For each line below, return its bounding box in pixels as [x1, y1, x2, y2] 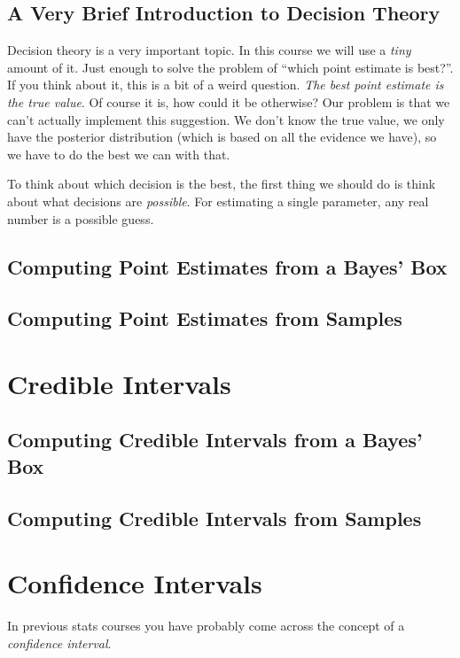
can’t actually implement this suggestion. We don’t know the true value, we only [7, 110, 445, 128]
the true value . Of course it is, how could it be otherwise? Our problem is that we [7, 92, 450, 111]
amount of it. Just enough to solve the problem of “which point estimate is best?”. [7, 58, 454, 76]
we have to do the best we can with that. [7, 144, 230, 163]
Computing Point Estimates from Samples [7, 305, 402, 332]
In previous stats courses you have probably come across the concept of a [7, 616, 405, 635]
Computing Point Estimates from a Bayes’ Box [7, 252, 448, 280]
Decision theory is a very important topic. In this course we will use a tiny [7, 41, 411, 59]
